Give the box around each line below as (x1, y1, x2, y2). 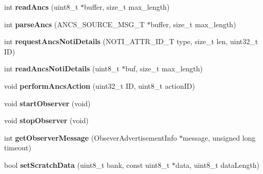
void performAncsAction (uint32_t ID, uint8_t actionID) (4, 80, 195, 91)
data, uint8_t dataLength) (175, 159, 259, 170)
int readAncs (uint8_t (4, 2, 78, 12)
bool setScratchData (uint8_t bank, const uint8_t (4, 159, 170, 170)
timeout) (4, 142, 31, 153)
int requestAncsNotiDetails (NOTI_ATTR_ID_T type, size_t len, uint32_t (4, 36, 258, 47)
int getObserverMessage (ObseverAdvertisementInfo (4, 132, 177, 143)
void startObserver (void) (4, 98, 91, 108)
